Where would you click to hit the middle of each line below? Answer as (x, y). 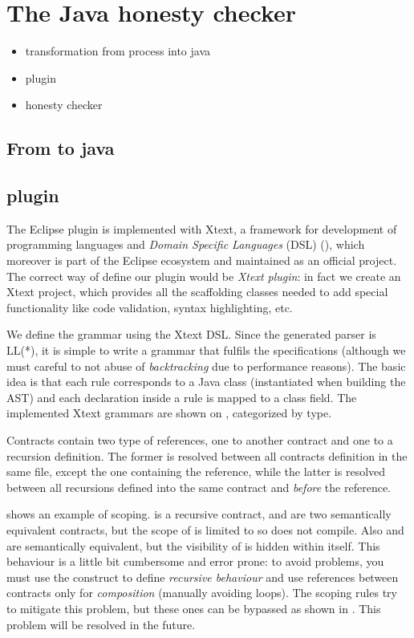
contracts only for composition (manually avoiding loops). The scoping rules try (202, 593)
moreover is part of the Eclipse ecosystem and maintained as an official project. (202, 260)
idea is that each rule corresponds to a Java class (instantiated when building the (206, 382)
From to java (61, 148)
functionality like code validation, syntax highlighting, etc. (150, 307)
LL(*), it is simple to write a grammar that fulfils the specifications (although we (206, 350)
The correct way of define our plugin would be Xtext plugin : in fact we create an (204, 276)
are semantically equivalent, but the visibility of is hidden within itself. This (193, 545)
